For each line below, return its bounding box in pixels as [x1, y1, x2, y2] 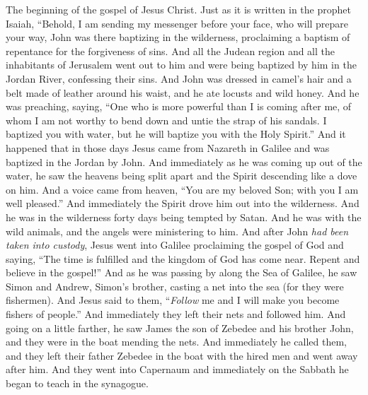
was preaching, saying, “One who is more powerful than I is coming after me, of [6, 99, 352, 114]
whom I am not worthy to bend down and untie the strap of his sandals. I [6, 112, 327, 127]
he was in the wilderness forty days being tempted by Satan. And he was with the [6, 209, 362, 224]
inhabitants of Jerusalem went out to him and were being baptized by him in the [6, 57, 357, 72]
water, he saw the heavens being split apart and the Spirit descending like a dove [6, 168, 357, 183]
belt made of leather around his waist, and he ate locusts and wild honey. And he [6, 85, 360, 100]
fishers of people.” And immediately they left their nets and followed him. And [6, 307, 346, 322]
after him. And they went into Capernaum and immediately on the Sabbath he [6, 362, 349, 377]
